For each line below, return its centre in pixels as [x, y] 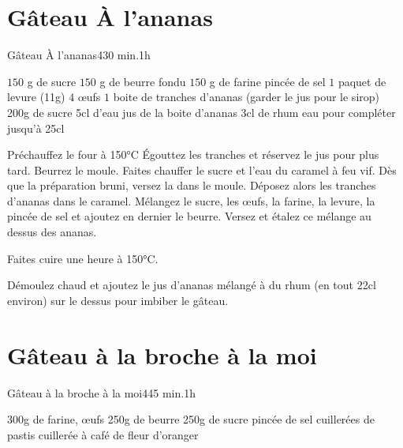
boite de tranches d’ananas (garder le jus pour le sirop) [246, 97]
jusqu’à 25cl [36, 128]
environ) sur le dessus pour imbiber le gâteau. [118, 300]
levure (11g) [36, 97]
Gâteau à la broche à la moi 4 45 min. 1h [101, 392]
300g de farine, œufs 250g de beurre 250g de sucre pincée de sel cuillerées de [191, 419]
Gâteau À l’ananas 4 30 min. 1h [79, 55]
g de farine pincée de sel [267, 81]
